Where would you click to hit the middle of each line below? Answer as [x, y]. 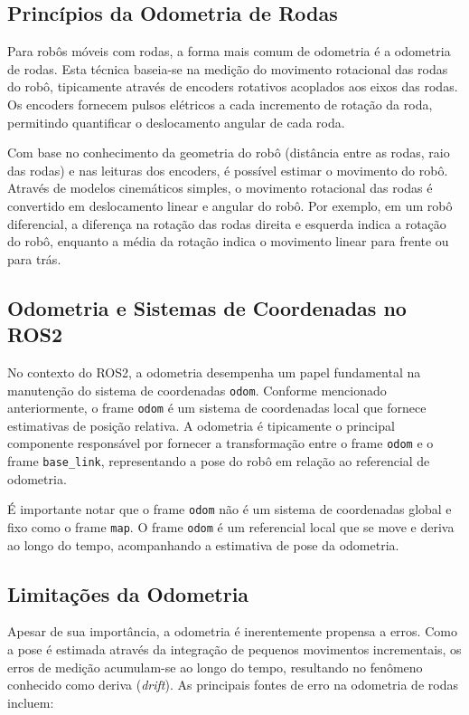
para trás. [34, 258]
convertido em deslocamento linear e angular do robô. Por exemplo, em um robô [230, 205]
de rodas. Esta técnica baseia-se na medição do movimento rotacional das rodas [228, 68]
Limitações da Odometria [128, 593]
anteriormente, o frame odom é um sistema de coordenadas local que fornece [217, 408]
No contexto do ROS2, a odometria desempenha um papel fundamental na [214, 372]
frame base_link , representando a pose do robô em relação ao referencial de [219, 461]
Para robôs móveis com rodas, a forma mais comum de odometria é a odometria [229, 51]
